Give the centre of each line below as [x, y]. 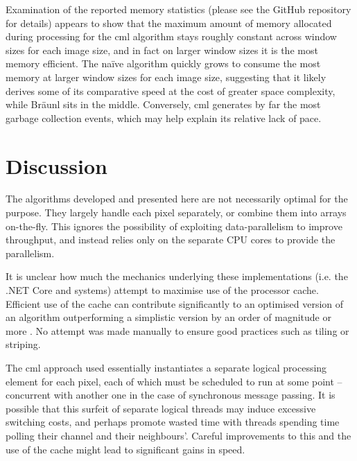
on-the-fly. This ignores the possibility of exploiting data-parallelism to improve [174, 226]
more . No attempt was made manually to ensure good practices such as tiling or [177, 330]
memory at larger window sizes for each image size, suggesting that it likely [166, 77]
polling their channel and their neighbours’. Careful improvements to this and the [178, 435]
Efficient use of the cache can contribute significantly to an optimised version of [175, 303]
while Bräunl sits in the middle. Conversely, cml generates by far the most [163, 104]
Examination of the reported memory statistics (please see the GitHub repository [178, 9]
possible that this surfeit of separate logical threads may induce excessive [161, 408]
